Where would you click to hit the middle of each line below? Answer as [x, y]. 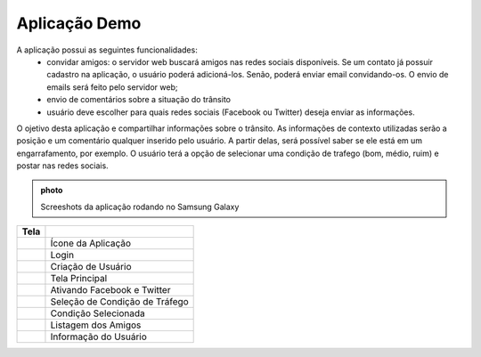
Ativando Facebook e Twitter [110, 290]
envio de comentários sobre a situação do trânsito [139, 100]
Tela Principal [79, 279]
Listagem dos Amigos [96, 325]
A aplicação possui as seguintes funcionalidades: [107, 50]
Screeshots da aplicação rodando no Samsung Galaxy [140, 207]
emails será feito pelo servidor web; [112, 87]
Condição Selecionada [98, 313]
